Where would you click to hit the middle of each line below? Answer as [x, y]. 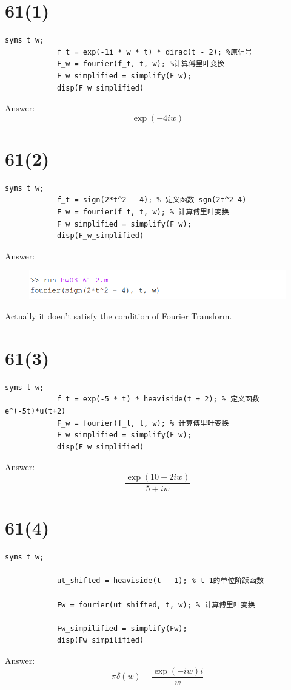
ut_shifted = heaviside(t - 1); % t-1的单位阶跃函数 [160, 581]
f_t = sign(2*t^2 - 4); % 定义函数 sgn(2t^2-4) [152, 200]
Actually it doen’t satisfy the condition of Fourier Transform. [119, 316]
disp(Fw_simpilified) [100, 640]
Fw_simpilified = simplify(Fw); [122, 628]
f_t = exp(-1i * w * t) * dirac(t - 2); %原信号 [154, 52]
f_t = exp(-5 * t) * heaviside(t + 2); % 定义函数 [158, 399]
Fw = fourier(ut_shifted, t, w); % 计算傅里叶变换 [156, 605]
